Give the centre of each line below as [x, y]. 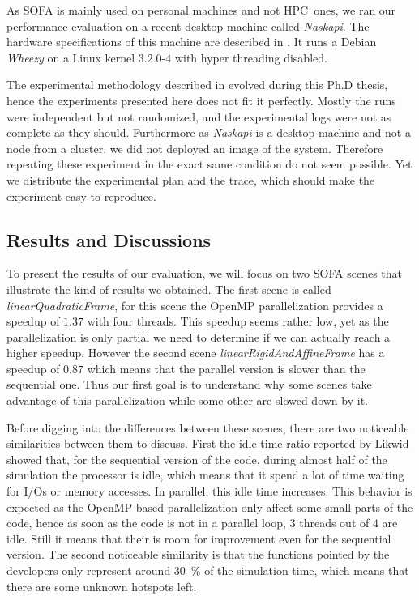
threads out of [334, 523]
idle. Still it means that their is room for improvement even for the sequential [199, 538]
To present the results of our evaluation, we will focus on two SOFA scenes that [205, 273]
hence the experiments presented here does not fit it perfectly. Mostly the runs [201, 100]
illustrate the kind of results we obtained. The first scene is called [169, 289]
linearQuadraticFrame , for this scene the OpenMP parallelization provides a [195, 305]
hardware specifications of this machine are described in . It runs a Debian [192, 42]
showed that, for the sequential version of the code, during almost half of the [197, 459]
